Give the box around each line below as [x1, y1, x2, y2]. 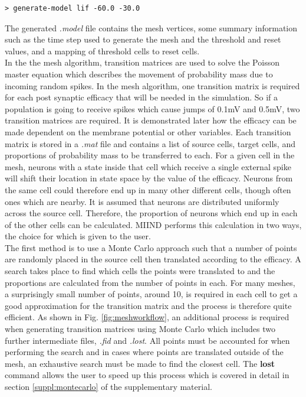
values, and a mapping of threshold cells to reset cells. [5, 44, 200, 57]
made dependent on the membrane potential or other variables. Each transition [5, 125, 291, 138]
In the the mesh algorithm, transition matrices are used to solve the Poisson [5, 56, 279, 69]
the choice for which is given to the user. [5, 230, 151, 242]
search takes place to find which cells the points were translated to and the [5, 265, 275, 277]
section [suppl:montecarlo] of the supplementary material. [5, 380, 212, 392]
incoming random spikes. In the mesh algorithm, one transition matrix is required [5, 79, 300, 92]
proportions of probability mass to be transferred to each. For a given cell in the [5, 149, 295, 161]
